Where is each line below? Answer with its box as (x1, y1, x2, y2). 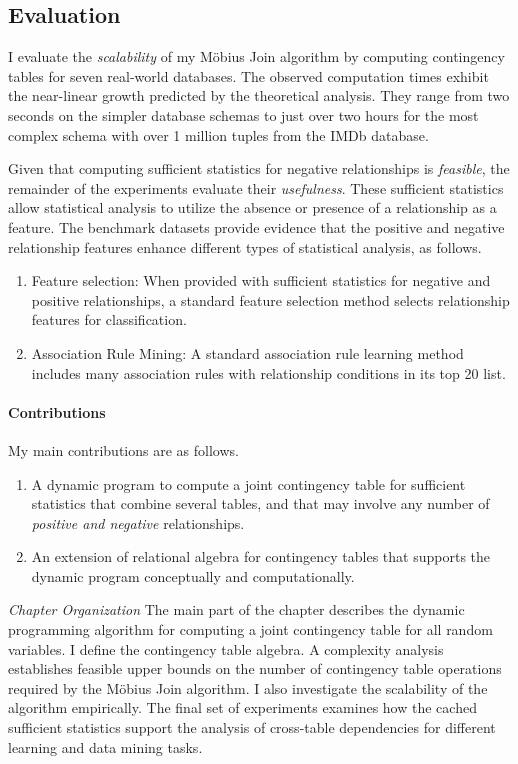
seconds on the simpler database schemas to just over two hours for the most (8, 104, 479, 125)
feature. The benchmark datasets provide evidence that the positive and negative (8, 216, 505, 237)
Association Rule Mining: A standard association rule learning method (31, 342, 464, 363)
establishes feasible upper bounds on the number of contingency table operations (8, 658, 502, 679)
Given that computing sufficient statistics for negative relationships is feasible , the (8, 158, 510, 179)
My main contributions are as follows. (8, 439, 239, 460)
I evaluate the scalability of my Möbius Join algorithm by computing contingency (8, 46, 505, 67)
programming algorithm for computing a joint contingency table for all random (8, 619, 493, 640)
